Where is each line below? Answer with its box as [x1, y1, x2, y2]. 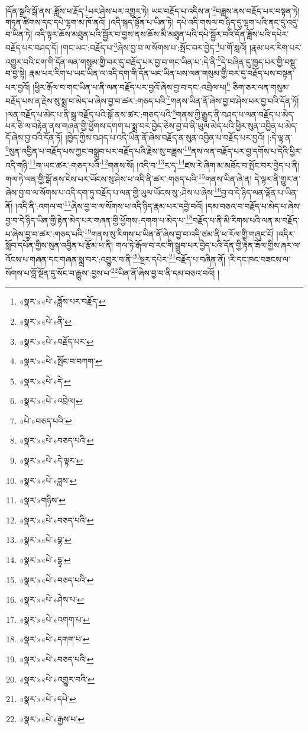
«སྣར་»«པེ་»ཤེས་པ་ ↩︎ [19, 593, 84, 606]
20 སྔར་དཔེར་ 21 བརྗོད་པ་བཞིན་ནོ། [132, 251, 226, 265]
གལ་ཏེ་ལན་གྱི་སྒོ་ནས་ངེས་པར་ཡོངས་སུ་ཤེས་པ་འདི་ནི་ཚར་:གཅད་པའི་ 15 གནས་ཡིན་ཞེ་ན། [5, 170, 252, 185]
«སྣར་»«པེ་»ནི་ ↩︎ [19, 315, 72, 327]
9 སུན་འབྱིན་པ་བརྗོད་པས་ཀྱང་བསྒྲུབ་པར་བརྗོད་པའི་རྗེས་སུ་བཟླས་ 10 [5, 143, 192, 157]
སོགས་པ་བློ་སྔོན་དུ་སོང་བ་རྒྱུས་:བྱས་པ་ [5, 266, 111, 279]
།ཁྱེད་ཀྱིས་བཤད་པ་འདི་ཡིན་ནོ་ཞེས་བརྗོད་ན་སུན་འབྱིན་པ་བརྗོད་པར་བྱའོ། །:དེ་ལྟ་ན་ [65, 131, 293, 143]
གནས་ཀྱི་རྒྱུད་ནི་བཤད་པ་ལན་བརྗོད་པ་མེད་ [176, 108, 295, 120]
